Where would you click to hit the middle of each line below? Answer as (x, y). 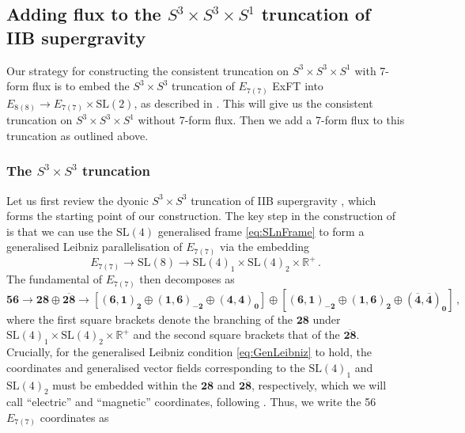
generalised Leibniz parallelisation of (95, 247)
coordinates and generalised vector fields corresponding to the (156, 367)
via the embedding (265, 247)
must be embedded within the (125, 384)
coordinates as (74, 417)
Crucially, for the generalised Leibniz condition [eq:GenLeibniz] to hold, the (189, 352)
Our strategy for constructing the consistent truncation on (148, 70)
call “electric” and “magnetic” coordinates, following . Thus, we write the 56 (191, 402)
